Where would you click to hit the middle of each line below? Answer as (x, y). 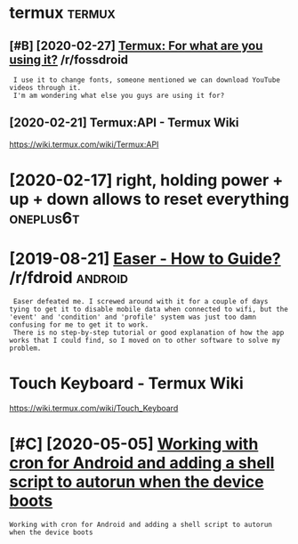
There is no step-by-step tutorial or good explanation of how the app (149, 332)
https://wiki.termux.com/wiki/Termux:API (84, 144)
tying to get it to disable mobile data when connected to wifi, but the (149, 309)
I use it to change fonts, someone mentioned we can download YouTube (146, 80)
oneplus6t (44, 218)
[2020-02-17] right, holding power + (146, 180)
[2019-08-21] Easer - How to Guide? (145, 259)
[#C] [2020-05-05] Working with (134, 444)
